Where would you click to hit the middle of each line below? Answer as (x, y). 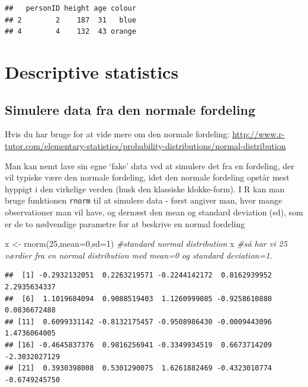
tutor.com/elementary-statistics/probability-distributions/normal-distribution (145, 145)
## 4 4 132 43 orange (70, 32)
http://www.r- (259, 134)
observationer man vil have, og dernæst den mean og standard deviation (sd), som (154, 212)
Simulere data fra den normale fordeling (130, 109)
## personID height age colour (70, 8)
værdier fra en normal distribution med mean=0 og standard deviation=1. (139, 255)
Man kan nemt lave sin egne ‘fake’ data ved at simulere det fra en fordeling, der (150, 165)
